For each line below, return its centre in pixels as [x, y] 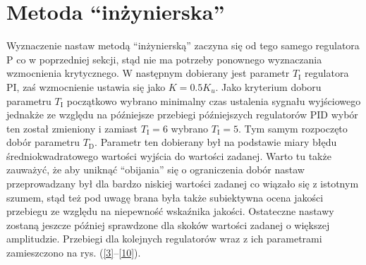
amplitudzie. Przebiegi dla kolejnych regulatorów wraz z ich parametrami [164, 239]
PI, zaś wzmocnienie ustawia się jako [86, 86]
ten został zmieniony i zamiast [72, 128]
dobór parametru [43, 142]
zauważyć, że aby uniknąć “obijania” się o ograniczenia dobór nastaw [155, 170]
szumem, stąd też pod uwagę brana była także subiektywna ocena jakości [165, 197]
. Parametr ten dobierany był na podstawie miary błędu [216, 142]
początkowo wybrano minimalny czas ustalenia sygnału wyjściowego [214, 100]
